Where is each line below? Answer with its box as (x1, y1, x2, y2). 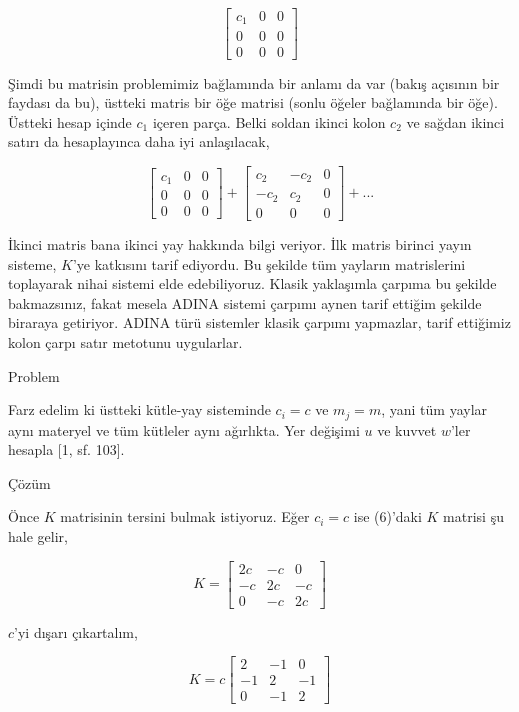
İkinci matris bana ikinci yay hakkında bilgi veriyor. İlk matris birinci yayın (8, 233, 472, 254)
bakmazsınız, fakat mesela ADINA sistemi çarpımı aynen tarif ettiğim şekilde (8, 292, 482, 313)
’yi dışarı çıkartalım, (14, 621, 138, 642)
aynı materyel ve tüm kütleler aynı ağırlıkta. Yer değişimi (8, 419, 360, 440)
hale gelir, (8, 525, 68, 546)
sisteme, (8, 253, 57, 274)
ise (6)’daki (353, 506, 422, 527)
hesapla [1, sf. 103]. (8, 439, 125, 460)
